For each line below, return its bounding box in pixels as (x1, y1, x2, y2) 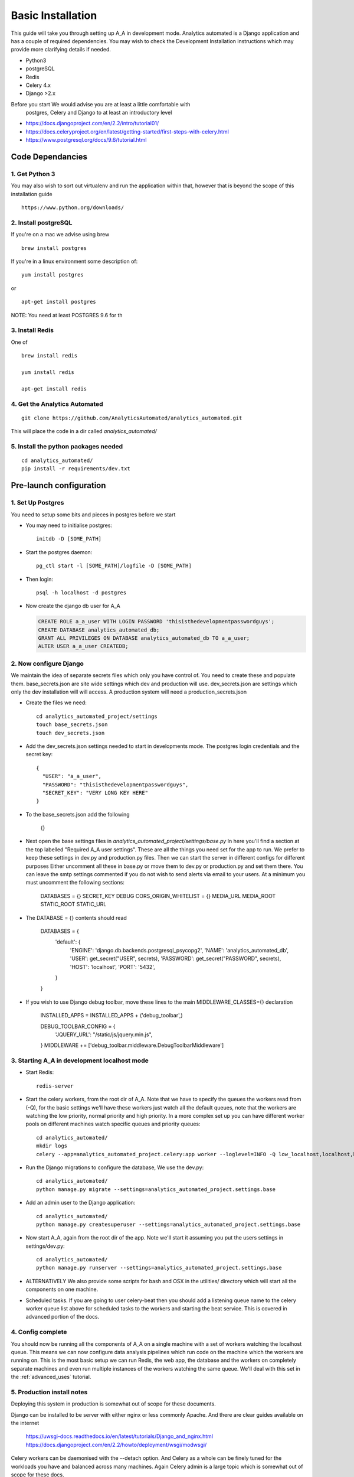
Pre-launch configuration (11, 480, 106, 490)
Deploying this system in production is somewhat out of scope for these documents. (11, 1400, 217, 1407)
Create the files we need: (25, 699, 87, 706)
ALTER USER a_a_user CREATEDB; (38, 643, 129, 650)
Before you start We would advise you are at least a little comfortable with (11, 100, 191, 108)
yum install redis (21, 369, 75, 375)
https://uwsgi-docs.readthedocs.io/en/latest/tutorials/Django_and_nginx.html (25, 1433, 214, 1440)
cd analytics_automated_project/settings (36, 713, 158, 720)
